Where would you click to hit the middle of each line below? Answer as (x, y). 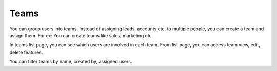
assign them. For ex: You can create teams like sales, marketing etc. (81, 35)
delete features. (26, 52)
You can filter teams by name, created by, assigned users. (71, 62)
